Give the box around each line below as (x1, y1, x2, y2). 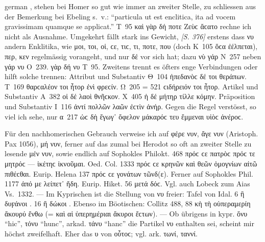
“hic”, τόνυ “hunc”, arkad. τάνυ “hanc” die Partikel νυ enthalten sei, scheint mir (5, 218, 254, 229)
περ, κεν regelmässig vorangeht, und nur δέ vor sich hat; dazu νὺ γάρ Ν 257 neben (5, 51, 261, 61)
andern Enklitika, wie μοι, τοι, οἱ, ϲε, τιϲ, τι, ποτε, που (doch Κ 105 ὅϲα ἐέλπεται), (5, 41, 258, 52)
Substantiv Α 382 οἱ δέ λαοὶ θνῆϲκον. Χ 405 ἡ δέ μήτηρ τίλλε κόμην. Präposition (5, 91, 255, 102)
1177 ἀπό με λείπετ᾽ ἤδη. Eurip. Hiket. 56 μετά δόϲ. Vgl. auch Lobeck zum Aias (5, 178, 250, 189)
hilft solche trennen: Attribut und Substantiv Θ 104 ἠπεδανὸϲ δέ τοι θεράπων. (5, 71, 247, 82)
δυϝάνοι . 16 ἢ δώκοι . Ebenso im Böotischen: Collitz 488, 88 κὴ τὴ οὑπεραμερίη (5, 198, 251, 209)
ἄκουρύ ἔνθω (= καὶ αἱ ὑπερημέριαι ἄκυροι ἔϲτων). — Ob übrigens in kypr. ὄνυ (5, 208, 248, 219)
